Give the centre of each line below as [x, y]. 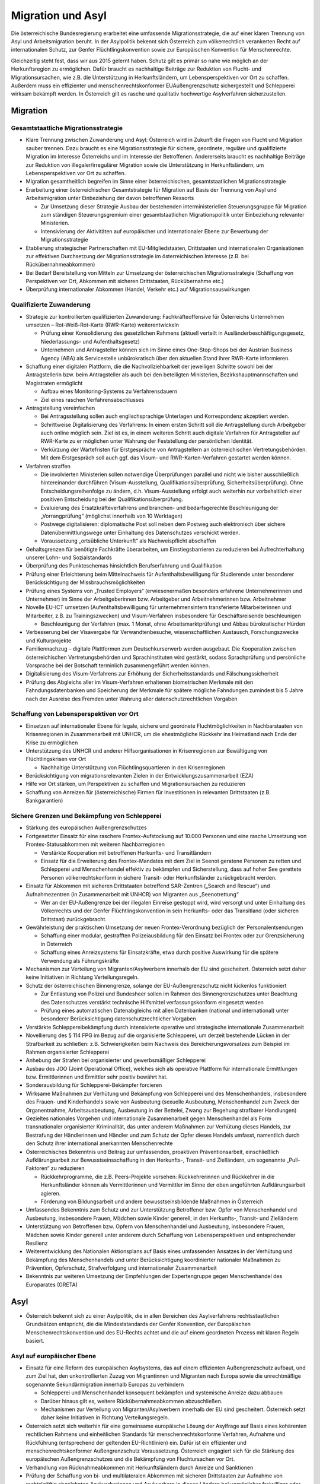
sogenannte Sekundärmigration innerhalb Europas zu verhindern [105, 1384]
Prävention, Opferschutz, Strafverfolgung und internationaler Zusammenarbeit [121, 1268]
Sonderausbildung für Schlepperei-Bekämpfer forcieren [94, 1085]
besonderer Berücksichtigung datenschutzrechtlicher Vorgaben [119, 1019]
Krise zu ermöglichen [52, 743]
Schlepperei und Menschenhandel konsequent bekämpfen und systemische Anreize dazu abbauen [161, 1393]
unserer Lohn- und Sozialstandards [69, 557]
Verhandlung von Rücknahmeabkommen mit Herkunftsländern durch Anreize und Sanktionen [140, 1467]
